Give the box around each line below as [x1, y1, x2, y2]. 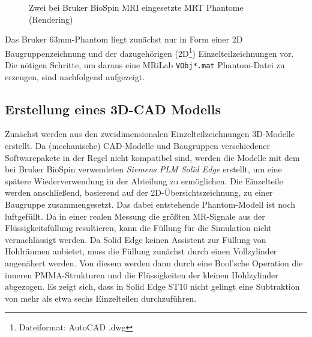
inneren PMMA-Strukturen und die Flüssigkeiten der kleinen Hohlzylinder [5, 268, 278, 281]
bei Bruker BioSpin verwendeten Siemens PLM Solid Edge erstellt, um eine [5, 163, 282, 175]
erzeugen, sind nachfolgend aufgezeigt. [5, 70, 145, 83]
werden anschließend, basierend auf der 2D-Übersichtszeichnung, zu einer [5, 186, 273, 199]
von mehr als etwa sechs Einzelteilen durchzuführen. [5, 292, 197, 304]
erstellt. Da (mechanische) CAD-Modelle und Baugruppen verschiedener [5, 139, 270, 152]
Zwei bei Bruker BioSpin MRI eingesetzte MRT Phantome [29, 1, 244, 13]
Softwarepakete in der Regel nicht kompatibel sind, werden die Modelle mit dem [5, 151, 300, 163]
